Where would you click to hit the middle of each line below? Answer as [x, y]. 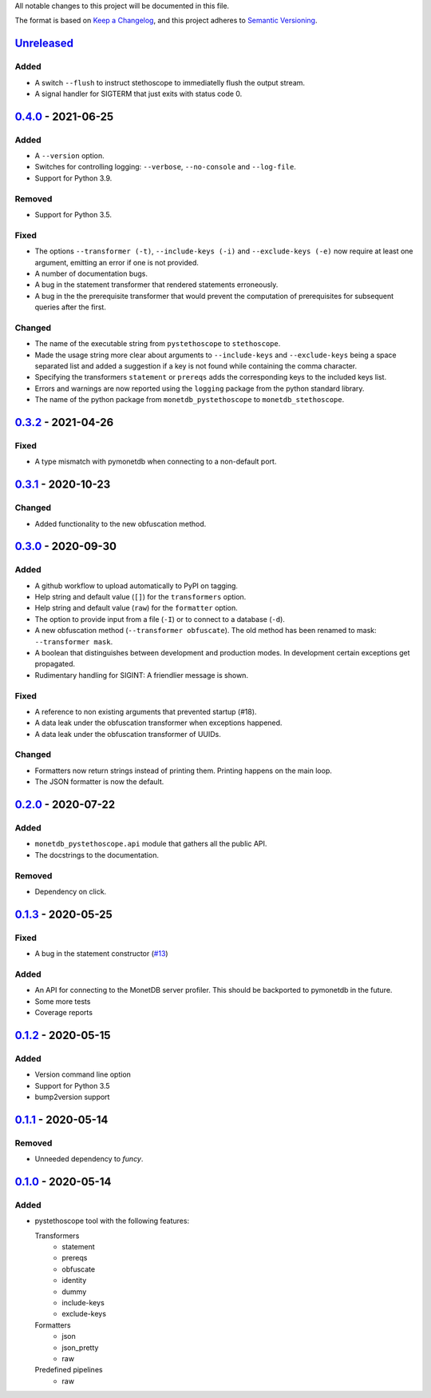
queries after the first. [71, 307]
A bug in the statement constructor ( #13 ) [101, 954]
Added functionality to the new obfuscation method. [121, 524]
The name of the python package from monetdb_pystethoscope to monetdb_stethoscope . [190, 400]
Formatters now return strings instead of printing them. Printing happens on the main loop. [184, 771]
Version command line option [83, 1074]
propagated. [55, 664]
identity [74, 1281]
